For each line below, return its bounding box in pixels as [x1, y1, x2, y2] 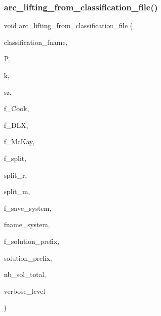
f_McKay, [4, 136, 35, 147]
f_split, [4, 153, 27, 163]
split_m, [4, 186, 30, 197]
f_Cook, [4, 103, 29, 114]
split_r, [4, 169, 27, 180]
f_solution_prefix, [4, 236, 60, 246]
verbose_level [4, 285, 45, 296]
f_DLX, [4, 119, 28, 130]
